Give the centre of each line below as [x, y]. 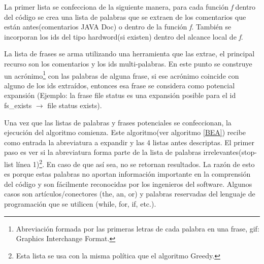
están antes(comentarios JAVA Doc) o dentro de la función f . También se [118, 27]
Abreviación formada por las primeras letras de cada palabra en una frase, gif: [138, 228]
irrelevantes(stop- [230, 152]
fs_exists [18, 105]
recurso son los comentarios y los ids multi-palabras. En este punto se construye [128, 63]
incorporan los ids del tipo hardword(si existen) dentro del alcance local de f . [124, 36]
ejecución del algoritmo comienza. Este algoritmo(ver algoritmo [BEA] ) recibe [125, 132]
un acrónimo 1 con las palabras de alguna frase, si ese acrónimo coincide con [122, 75]
